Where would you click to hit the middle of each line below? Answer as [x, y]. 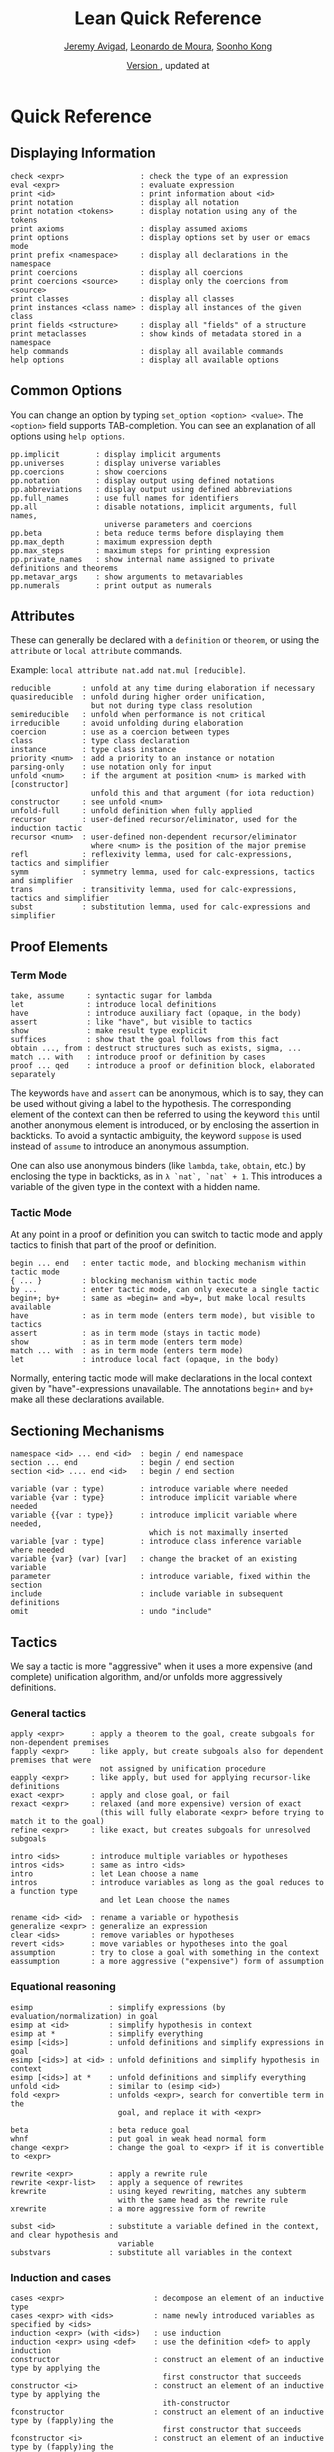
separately [33, 1075]
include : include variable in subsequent [147, 1594]
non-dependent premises [60, 1743]
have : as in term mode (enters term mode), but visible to [162, 1316]
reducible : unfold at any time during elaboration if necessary [162, 688]
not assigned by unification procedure [183, 1769]
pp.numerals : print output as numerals [111, 585]
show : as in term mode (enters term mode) [127, 1342]
